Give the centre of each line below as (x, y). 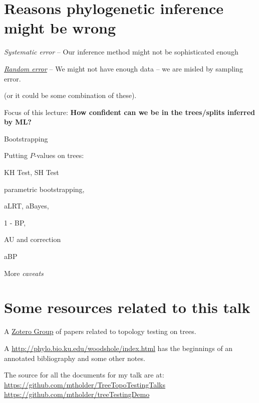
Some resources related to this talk (127, 307)
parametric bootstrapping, (44, 189)
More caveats (24, 273)
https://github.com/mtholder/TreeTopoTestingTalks (85, 384)
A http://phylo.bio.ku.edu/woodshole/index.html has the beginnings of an (118, 348)
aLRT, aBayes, (27, 206)
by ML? (18, 122)
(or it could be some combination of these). (70, 95)
